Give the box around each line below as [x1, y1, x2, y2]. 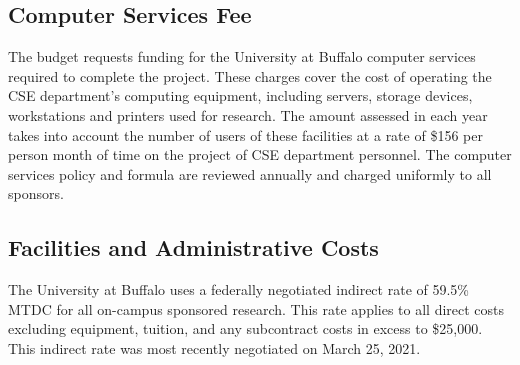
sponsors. [8, 183, 64, 204]
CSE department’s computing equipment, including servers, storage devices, [8, 85, 473, 106]
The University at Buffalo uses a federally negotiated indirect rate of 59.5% [8, 279, 470, 300]
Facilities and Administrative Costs [8, 232, 379, 263]
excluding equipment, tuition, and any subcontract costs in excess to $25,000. [8, 318, 483, 339]
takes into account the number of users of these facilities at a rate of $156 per [8, 124, 483, 145]
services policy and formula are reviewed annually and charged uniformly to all [8, 163, 492, 184]
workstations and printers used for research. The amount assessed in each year [8, 104, 488, 125]
